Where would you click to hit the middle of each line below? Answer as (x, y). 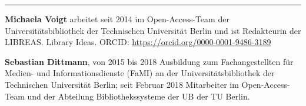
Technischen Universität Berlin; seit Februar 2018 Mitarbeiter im (122, 84)
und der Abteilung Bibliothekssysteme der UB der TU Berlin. (139, 96)
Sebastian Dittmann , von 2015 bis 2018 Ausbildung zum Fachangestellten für (149, 61)
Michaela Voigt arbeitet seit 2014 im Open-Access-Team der (117, 19)
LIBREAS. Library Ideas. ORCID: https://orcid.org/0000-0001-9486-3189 (138, 42)
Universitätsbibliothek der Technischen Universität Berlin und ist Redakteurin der (153, 30)
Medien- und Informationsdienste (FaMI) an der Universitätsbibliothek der (140, 73)
